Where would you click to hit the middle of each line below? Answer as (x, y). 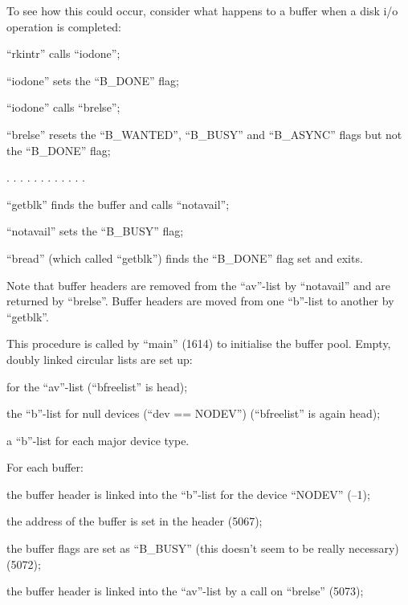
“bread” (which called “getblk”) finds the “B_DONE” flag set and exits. (185, 258)
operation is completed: (64, 26)
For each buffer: (45, 467)
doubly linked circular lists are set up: (100, 359)
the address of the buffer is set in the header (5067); (135, 521)
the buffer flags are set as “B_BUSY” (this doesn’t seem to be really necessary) (203, 548)
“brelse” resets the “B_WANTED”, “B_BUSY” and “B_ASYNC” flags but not (204, 134)
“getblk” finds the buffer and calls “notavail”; (118, 204)
